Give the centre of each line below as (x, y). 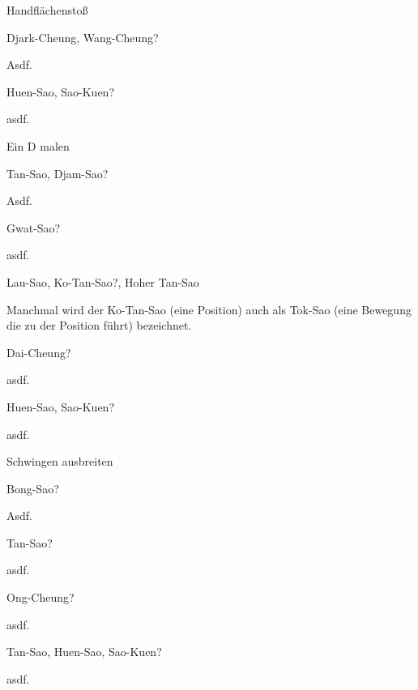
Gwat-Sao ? (34, 227)
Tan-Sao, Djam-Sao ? (58, 173)
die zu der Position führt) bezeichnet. (99, 325)
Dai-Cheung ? (39, 352)
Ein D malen (38, 145)
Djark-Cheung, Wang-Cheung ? (83, 37)
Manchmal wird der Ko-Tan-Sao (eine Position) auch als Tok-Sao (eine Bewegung (209, 309)
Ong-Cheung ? (41, 597)
